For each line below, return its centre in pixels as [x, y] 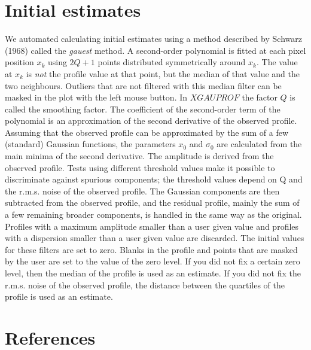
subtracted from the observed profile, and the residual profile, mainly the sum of [152, 203]
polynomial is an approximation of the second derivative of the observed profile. [151, 121]
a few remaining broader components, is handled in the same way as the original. [153, 214]
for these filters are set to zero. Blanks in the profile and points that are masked [151, 249]
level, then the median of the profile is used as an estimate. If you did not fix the [153, 273]
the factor [260, 97]
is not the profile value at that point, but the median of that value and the [163, 73]
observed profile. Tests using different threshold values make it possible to [140, 167]
